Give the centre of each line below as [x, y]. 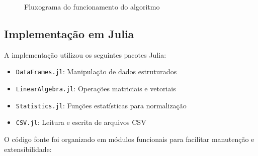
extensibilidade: [28, 149]
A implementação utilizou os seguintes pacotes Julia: [85, 54]
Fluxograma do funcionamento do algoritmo [92, 7]
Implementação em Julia [69, 33]
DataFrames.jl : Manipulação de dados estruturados [96, 71]
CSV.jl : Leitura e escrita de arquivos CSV [81, 122]
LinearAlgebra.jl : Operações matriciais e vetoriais [96, 89]
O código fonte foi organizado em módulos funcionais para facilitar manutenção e [129, 139]
